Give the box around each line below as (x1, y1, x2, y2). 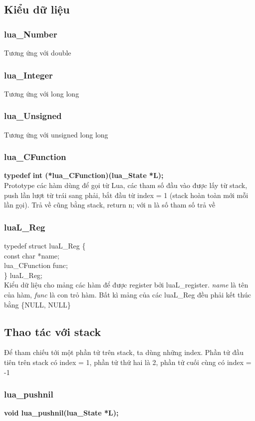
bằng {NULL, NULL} (4, 299, 71, 309)
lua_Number (4, 27, 57, 40)
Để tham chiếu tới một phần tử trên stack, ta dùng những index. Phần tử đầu (4, 347, 244, 357)
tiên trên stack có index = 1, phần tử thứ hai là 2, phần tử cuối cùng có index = (4, 356, 252, 367)
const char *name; (4, 250, 59, 260)
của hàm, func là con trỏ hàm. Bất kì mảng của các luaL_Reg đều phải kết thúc (4, 289, 251, 299)
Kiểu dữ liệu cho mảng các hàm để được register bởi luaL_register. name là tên (4, 279, 249, 290)
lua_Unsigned (4, 109, 62, 122)
